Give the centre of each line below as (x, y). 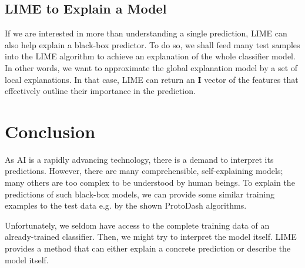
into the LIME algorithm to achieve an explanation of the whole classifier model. (150, 56)
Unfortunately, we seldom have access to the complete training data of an (137, 225)
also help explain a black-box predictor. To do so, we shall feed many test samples (152, 44)
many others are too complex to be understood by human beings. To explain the (150, 182)
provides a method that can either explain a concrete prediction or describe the (148, 248)
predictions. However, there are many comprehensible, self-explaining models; (144, 171)
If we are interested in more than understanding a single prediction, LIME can (146, 33)
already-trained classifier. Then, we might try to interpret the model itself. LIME (151, 237)
